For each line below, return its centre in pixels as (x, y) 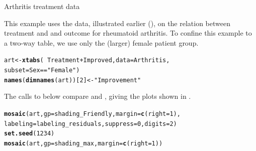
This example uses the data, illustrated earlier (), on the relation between (117, 23)
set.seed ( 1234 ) (29, 134)
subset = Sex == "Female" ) (42, 70)
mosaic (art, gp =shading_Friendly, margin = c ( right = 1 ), (92, 114)
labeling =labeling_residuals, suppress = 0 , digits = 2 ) (91, 124)
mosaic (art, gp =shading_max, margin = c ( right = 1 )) (83, 143)
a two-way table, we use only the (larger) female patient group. (101, 42)
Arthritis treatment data (42, 6)
